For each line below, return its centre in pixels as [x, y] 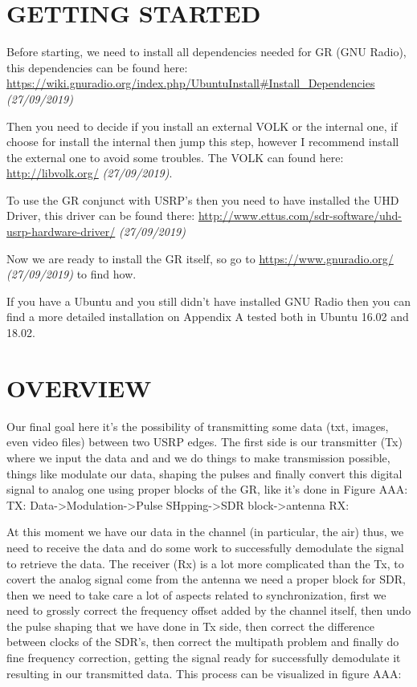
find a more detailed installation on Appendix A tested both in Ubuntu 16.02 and [208, 317]
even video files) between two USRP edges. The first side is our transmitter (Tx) [204, 442]
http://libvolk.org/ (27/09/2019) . [90, 173]
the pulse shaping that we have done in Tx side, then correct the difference [191, 626]
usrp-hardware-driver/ [61, 232]
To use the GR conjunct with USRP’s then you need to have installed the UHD [203, 199]
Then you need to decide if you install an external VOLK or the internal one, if [202, 126]
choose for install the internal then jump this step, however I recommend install [203, 142]
